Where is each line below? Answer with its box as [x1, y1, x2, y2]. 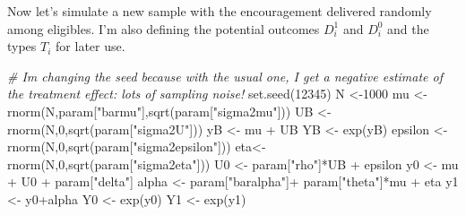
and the [387, 19, 429, 38]
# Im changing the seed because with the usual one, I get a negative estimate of [7, 66, 443, 85]
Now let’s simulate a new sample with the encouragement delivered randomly [7, 2, 432, 20]
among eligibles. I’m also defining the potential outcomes [7, 19, 320, 38]
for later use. [56, 37, 125, 56]
